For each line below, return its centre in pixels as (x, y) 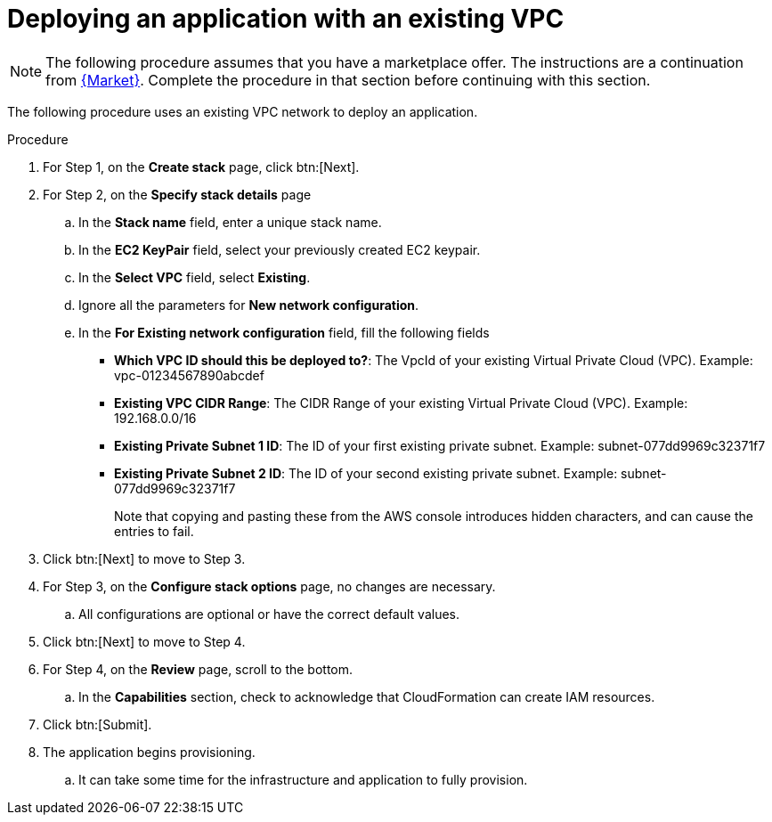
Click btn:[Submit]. (98, 724)
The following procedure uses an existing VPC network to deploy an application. (243, 111)
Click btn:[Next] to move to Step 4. (144, 641)
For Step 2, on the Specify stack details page (177, 194)
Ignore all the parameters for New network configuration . (249, 305)
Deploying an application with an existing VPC (286, 19)
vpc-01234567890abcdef (189, 375)
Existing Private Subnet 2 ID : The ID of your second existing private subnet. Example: (366, 473)
